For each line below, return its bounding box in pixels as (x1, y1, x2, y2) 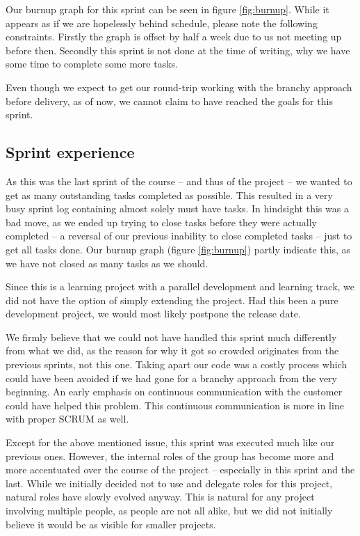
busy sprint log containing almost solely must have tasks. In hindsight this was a (6, 201, 349, 216)
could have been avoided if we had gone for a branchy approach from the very (6, 370, 337, 385)
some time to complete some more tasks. (6, 56, 178, 71)
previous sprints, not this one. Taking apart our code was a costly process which (6, 357, 347, 372)
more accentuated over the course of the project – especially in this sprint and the (6, 462, 355, 477)
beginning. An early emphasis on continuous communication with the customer (6, 384, 343, 399)
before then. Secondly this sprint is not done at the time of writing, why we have (6, 42, 350, 57)
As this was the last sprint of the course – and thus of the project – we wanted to (6, 173, 352, 188)
